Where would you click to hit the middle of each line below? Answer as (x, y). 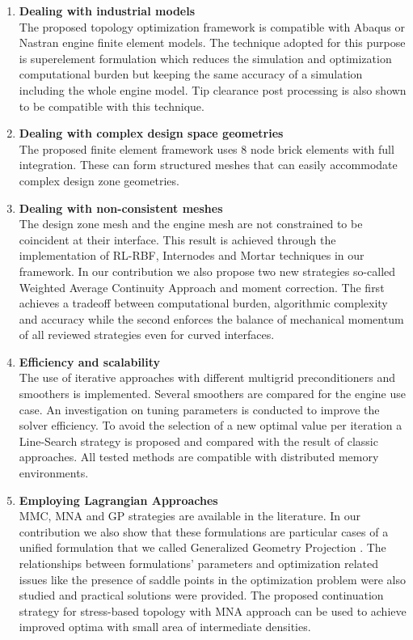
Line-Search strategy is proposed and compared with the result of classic (198, 441)
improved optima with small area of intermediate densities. (165, 627)
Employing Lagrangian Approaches (118, 500)
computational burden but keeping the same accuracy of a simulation (191, 74)
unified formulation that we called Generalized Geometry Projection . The (202, 547)
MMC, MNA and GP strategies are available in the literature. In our (190, 516)
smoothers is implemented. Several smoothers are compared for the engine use (212, 394)
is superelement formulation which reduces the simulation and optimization (205, 58)
